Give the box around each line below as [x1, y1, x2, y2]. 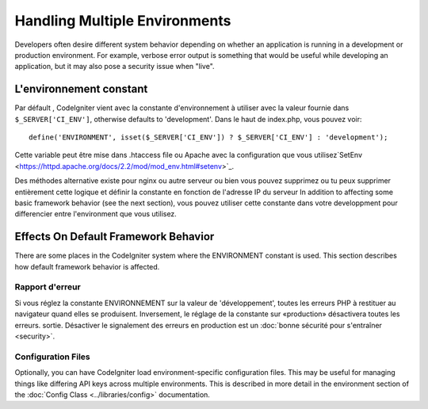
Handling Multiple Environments [14, 12, 231, 29]
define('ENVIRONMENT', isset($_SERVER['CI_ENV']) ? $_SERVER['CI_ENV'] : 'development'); [29, 133, 388, 142]
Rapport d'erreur [14, 281, 81, 292]
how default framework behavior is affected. [14, 262, 160, 271]
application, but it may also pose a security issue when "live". [14, 62, 215, 71]
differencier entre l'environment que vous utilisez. [14, 209, 178, 219]
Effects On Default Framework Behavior [14, 230, 215, 243]
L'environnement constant [14, 82, 148, 96]
